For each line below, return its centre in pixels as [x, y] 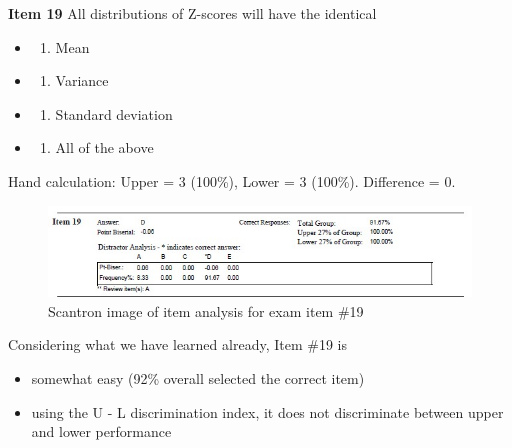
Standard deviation [114, 113]
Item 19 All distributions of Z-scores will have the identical [192, 13]
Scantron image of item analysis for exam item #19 [206, 310]
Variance [82, 80]
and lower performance [101, 431]
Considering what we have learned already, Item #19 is [177, 344]
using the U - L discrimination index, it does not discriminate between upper [267, 411]
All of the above [104, 147]
